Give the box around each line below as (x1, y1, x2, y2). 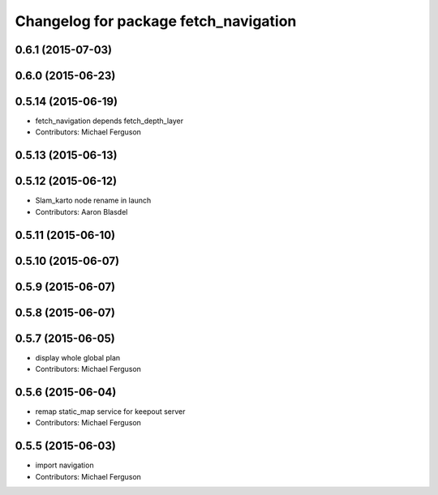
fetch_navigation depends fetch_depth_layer (35, 116, 184, 126)
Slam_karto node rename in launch (35, 195, 152, 206)
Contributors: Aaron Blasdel (35, 207, 128, 216)
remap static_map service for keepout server (35, 407, 186, 416)
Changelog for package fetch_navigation (15, 12, 297, 30)
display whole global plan (35, 352, 121, 362)
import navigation (35, 460, 94, 470)
